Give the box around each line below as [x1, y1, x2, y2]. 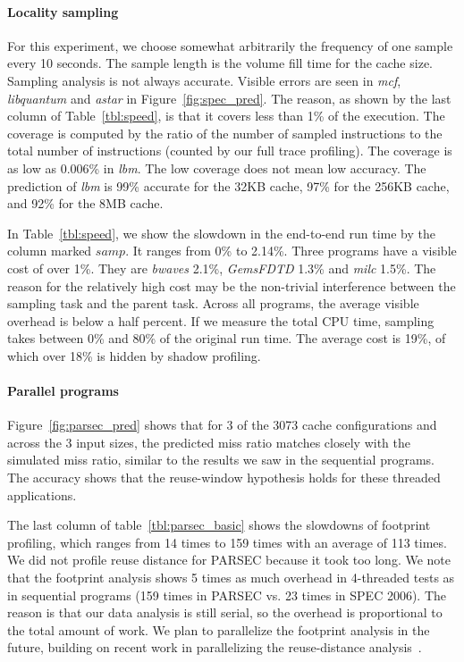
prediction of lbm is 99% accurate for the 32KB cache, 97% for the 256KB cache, [7, 176, 450, 195]
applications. [7, 485, 77, 504]
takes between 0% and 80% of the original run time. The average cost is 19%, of [7, 329, 446, 348]
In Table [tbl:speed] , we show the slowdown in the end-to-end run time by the [7, 223, 435, 242]
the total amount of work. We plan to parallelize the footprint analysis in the [7, 620, 430, 639]
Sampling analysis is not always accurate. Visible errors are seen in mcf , [7, 71, 401, 89]
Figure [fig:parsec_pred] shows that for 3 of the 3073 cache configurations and [7, 415, 437, 434]
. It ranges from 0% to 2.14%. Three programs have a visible [125, 241, 457, 260]
